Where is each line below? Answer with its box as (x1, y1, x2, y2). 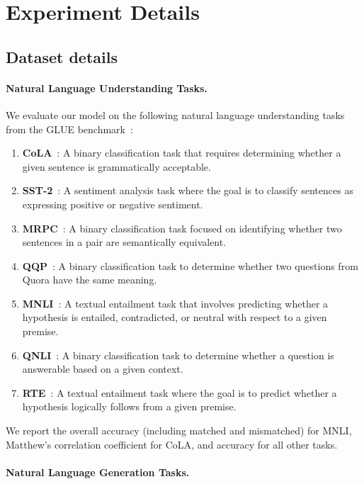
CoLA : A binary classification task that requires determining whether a (22, 145, 341, 160)
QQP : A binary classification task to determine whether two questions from (22, 258, 358, 273)
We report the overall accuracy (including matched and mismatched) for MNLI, (6, 423, 352, 438)
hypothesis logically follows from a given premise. (22, 399, 237, 414)
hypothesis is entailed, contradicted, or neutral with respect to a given (22, 310, 327, 325)
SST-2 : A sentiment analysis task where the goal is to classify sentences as (22, 183, 353, 198)
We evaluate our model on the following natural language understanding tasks (6, 107, 345, 122)
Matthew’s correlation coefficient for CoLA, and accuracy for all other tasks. (6, 437, 338, 451)
